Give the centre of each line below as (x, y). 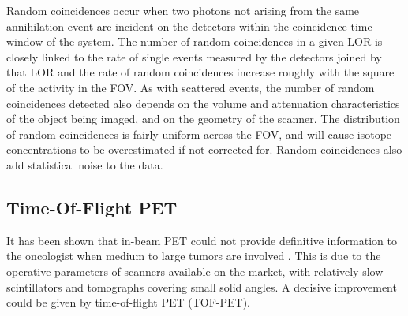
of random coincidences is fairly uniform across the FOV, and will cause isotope (199, 134)
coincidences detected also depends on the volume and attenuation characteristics (203, 103)
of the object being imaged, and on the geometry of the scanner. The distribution (203, 119)
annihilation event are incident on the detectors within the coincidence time (189, 26)
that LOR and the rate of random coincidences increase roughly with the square (200, 72)
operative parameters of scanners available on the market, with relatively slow (195, 271)
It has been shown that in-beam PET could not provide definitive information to (202, 240)
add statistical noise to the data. (85, 164)
